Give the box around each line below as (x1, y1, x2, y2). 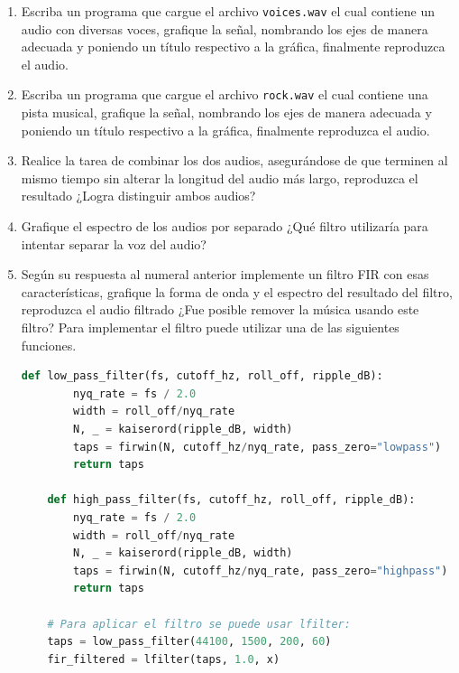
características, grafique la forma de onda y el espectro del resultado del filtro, (21, 282, 453, 301)
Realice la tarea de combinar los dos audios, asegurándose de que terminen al (21, 151, 448, 170)
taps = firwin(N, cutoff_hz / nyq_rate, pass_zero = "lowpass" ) (73, 440, 442, 453)
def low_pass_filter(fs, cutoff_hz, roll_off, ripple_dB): (21, 369, 383, 383)
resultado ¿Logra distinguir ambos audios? (21, 186, 256, 205)
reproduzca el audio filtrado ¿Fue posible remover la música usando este (21, 300, 419, 319)
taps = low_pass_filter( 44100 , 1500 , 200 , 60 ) (47, 635, 332, 649)
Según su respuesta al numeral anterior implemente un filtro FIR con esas (21, 265, 429, 284)
